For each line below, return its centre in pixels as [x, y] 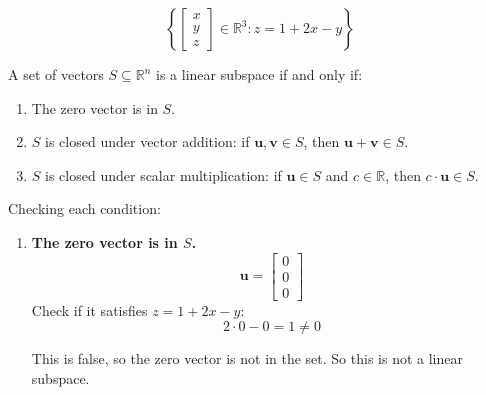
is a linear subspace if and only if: [259, 74]
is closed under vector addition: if [147, 141]
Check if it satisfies [89, 309]
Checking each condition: [84, 208]
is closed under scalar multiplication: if [163, 174]
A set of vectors [56, 74]
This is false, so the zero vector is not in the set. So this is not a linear [247, 358]
